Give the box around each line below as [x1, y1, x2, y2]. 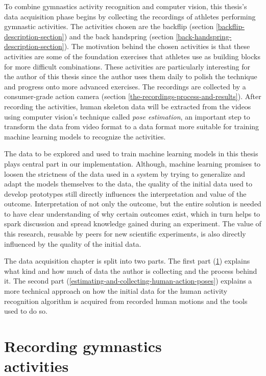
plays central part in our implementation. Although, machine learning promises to [4, 158, 261, 169]
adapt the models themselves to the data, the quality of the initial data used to [4, 178, 253, 189]
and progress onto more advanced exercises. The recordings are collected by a [4, 81, 246, 91]
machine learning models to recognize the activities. [4, 131, 166, 142]
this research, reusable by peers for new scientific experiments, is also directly [4, 228, 246, 239]
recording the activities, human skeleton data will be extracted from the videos [4, 101, 251, 111]
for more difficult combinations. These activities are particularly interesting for [4, 61, 251, 72]
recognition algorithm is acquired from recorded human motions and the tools [4, 295, 248, 306]
